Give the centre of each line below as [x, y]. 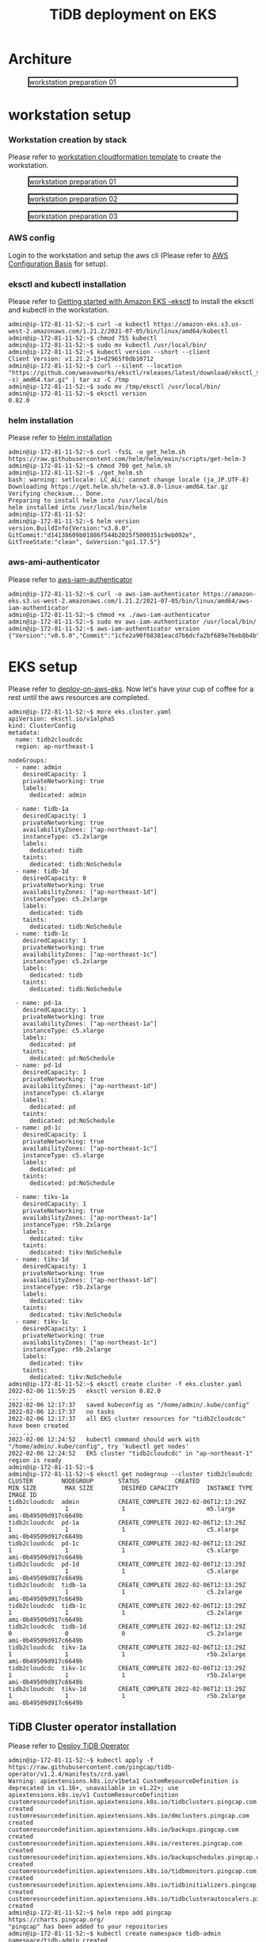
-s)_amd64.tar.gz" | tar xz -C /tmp [68, 380]
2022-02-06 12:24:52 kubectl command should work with [104, 1439]
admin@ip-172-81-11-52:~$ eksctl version [78, 394]
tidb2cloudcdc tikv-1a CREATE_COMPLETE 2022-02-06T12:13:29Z [127, 1647]
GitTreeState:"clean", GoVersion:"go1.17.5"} [84, 543]
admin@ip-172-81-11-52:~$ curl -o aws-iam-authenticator [104, 594]
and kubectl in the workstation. [59, 310]
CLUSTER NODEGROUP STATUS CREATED [104, 1481]
